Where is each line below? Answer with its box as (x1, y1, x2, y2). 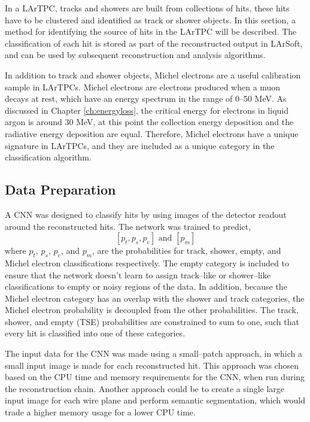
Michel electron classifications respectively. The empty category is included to (5, 256, 289, 269)
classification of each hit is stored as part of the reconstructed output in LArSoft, (5, 37, 303, 49)
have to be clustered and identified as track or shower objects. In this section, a (5, 13, 296, 26)
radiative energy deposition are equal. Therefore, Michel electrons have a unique (5, 127, 299, 139)
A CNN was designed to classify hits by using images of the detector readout (5, 208, 287, 220)
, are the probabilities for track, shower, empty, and (92, 244, 281, 257)
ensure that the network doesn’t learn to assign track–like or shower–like (5, 268, 271, 281)
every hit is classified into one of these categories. (5, 327, 186, 339)
